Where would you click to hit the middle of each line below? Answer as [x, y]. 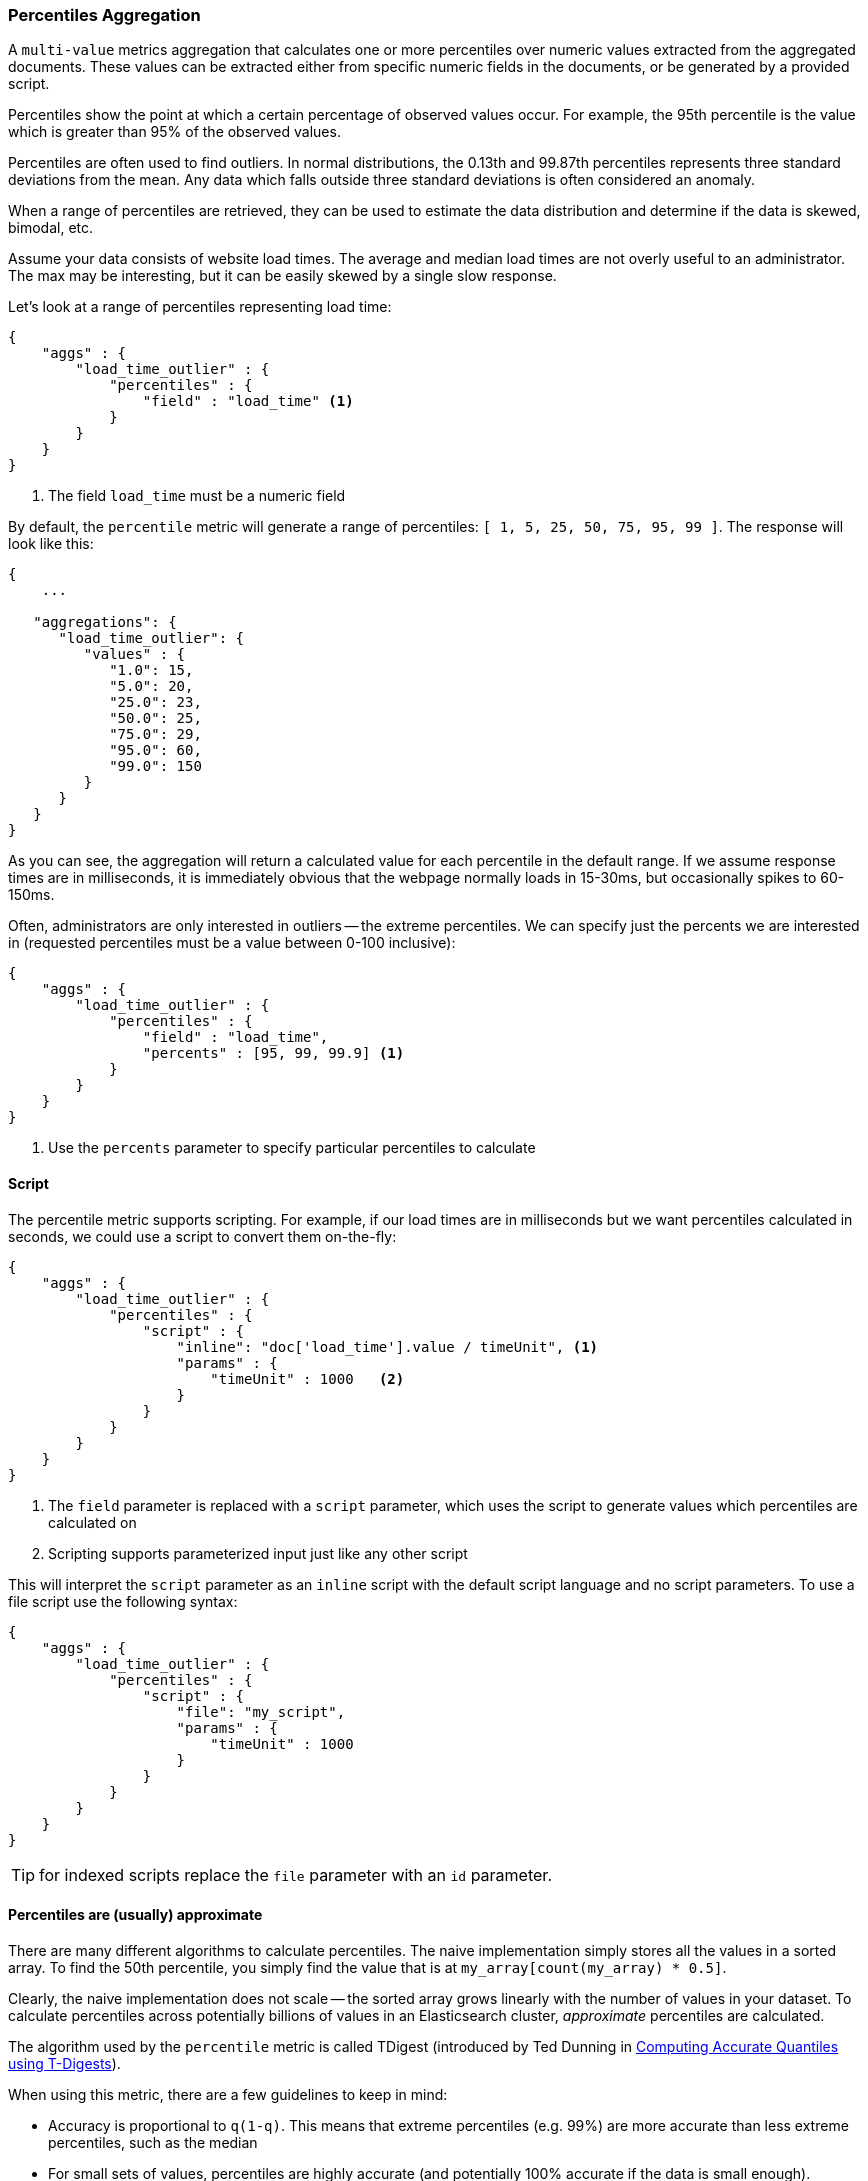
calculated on [92, 1522]
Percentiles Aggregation [104, 15]
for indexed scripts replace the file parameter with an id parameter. [295, 1874]
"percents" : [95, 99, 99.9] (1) [273, 1053]
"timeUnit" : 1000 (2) [307, 1378]
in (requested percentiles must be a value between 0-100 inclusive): [232, 943]
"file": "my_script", [261, 1711]
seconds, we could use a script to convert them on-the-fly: [202, 1236]
